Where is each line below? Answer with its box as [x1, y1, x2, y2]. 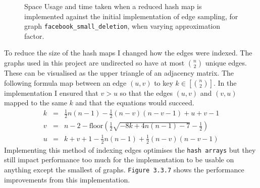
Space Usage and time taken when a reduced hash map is [24, 1, 202, 11]
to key [154, 77, 173, 88]
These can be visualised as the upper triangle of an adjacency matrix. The [4, 68, 234, 78]
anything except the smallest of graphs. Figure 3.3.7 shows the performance [4, 164, 244, 174]
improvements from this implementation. [4, 174, 130, 184]
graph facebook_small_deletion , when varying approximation [24, 21, 221, 31]
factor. [24, 30, 44, 41]
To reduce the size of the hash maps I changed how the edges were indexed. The [4, 47, 252, 58]
